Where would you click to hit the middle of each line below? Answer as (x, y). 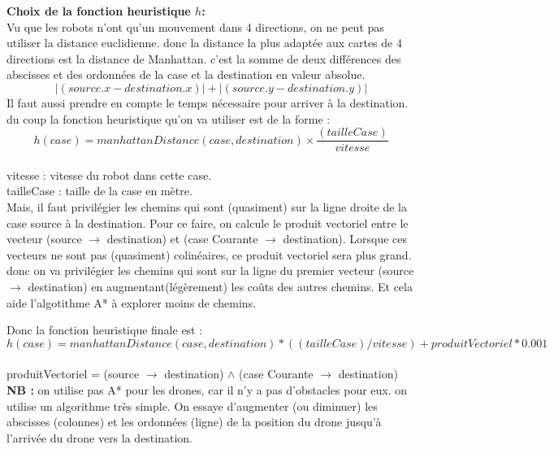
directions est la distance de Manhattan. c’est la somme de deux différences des (204, 58)
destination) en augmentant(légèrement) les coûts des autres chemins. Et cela (220, 286)
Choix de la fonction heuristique (99, 11)
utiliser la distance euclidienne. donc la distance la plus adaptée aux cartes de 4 (204, 43)
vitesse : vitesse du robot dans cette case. (109, 174)
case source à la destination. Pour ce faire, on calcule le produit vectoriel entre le (208, 222)
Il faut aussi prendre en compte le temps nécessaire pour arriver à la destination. (208, 102)
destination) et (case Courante (182, 239)
